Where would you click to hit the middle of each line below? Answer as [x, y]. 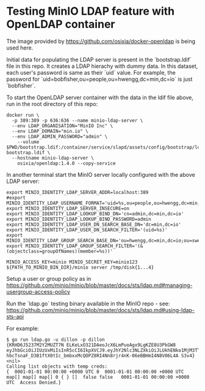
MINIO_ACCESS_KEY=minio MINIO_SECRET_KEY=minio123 [72, 262]
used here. [20, 48]
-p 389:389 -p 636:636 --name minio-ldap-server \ [77, 121]
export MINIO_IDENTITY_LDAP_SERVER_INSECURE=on [68, 208]
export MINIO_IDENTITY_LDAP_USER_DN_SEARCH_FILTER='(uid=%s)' [87, 230]
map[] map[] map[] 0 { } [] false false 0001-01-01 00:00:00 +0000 [98, 377]
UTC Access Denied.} [34, 382]
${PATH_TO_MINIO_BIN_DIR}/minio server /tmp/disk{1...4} [80, 267]
